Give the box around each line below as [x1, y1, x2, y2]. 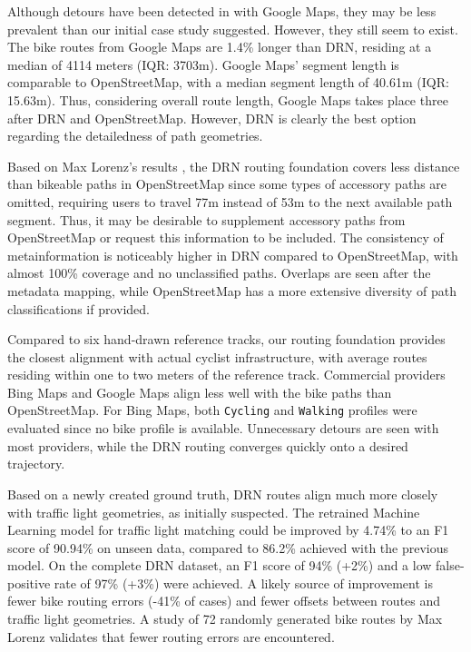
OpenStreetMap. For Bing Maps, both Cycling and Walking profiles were [7, 400, 417, 420]
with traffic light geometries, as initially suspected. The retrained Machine [7, 502, 420, 521]
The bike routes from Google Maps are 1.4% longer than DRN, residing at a [7, 37, 432, 56]
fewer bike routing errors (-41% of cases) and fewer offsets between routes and [7, 591, 441, 610]
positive [7, 573, 51, 592]
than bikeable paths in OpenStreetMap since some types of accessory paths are [7, 174, 447, 193]
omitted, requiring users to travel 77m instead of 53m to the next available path [7, 192, 453, 211]
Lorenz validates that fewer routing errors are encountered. [7, 627, 335, 646]
